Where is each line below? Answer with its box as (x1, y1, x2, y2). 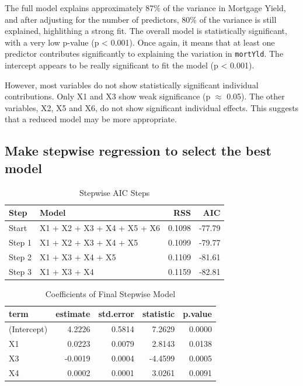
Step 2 (9, 250, 32, 263)
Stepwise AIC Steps (79, 186, 150, 198)
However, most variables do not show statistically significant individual (5, 78, 259, 91)
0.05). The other (227, 90, 285, 102)
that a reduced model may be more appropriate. (5, 113, 177, 125)
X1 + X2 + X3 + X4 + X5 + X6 (39, 222, 160, 234)
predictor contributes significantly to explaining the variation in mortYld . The (5, 47, 284, 60)
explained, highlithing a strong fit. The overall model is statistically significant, (5, 25, 287, 37)
